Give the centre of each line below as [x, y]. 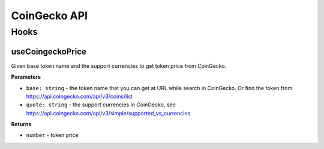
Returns [21, 124]
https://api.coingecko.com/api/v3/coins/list [79, 96]
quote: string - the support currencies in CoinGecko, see [101, 105]
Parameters [26, 77]
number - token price [52, 135]
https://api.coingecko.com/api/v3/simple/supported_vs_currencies [108, 113]
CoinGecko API [49, 16]
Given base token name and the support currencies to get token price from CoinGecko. [119, 65]
